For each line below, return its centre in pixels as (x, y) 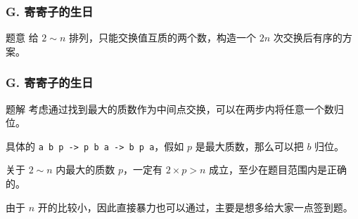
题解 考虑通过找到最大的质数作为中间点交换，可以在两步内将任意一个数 (170, 108)
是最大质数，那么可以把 (249, 146)
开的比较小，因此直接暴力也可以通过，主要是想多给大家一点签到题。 (195, 207)
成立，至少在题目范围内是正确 (278, 170)
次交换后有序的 (308, 38)
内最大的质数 (85, 170)
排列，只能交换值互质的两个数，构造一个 (162, 38)
